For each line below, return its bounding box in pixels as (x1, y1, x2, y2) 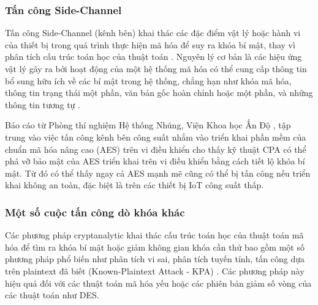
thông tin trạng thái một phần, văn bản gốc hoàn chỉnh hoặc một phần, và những (5, 86, 313, 99)
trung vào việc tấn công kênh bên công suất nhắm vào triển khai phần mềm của (5, 130, 306, 143)
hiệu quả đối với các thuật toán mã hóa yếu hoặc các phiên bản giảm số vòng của (5, 276, 312, 289)
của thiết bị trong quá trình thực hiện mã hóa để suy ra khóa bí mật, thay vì (5, 38, 295, 51)
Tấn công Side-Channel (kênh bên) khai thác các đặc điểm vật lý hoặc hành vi (5, 26, 301, 39)
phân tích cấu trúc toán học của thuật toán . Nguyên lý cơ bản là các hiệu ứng (5, 50, 302, 63)
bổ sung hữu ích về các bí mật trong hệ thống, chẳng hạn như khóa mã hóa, (5, 74, 292, 87)
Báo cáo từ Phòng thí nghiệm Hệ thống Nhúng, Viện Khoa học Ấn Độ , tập (5, 119, 291, 131)
